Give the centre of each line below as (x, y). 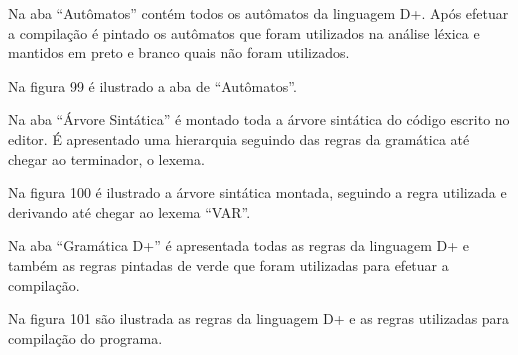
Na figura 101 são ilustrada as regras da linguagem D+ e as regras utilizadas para (259, 318)
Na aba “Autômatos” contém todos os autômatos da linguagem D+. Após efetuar (258, 13)
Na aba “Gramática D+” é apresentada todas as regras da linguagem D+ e (238, 245)
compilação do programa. (85, 337)
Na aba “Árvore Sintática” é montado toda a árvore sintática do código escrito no (259, 119)
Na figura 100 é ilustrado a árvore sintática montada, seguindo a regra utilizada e (257, 192)
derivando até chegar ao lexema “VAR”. (129, 211)
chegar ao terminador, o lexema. (106, 158)
